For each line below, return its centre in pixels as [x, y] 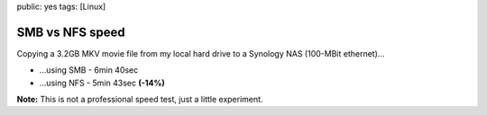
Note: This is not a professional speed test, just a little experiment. [140, 100]
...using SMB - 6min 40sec [89, 70]
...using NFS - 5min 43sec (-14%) [102, 83]
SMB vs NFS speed [71, 32]
